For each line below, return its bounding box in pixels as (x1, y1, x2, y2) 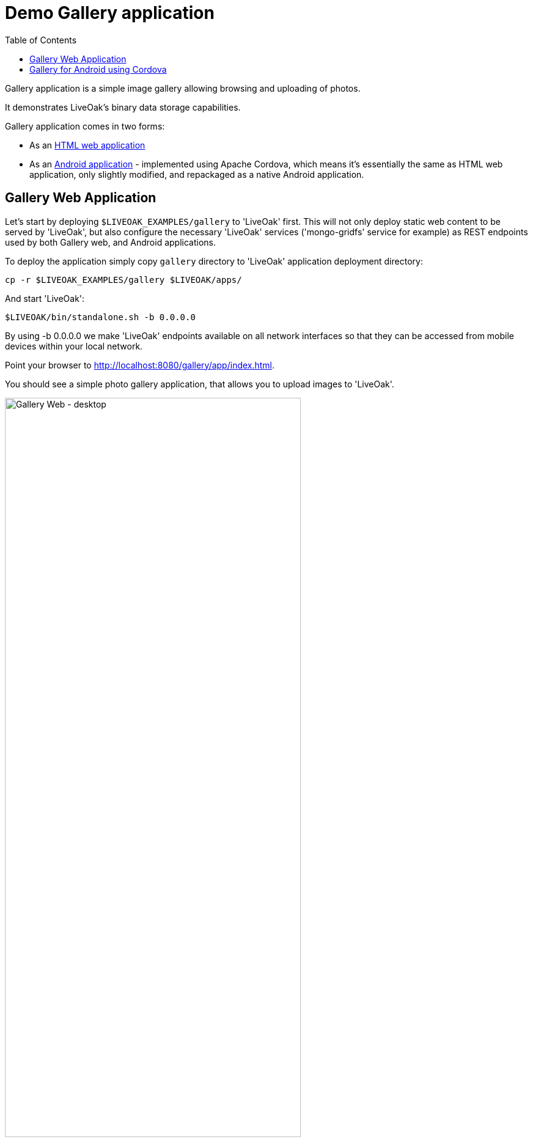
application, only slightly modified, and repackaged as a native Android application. (29, 169, 364, 180)
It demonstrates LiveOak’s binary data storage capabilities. (5, 101, 241, 112)
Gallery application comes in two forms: (5, 120, 165, 131)
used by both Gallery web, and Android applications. (5, 236, 216, 247)
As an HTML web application (29, 139, 145, 150)
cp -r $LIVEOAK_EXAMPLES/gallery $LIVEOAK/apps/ (5, 274, 242, 285)
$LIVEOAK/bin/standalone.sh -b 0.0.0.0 (5, 312, 196, 322)
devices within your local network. (5, 340, 143, 351)
